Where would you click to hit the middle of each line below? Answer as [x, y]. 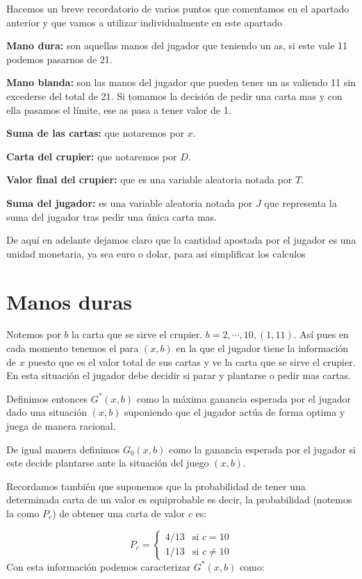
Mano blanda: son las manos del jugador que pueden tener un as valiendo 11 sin [181, 82]
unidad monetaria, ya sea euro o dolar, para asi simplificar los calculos [156, 253]
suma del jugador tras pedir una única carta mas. [112, 216]
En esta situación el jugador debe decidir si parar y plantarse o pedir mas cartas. [179, 375]
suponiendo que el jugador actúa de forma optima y [235, 412]
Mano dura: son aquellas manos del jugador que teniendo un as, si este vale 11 [177, 45]
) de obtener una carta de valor [119, 513]
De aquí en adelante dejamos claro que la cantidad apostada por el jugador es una [181, 240]
